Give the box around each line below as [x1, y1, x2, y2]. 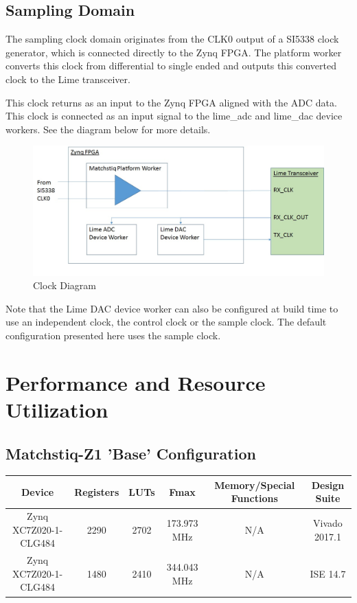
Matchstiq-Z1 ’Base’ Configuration [5, 442, 256, 464]
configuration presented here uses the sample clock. [5, 328, 221, 342]
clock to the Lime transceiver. [5, 71, 130, 86]
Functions [231, 491, 278, 505]
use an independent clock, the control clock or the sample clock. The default [5, 315, 327, 329]
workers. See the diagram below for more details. [5, 122, 211, 136]
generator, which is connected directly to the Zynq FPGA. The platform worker [5, 45, 342, 59]
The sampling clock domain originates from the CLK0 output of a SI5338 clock [5, 32, 339, 46]
